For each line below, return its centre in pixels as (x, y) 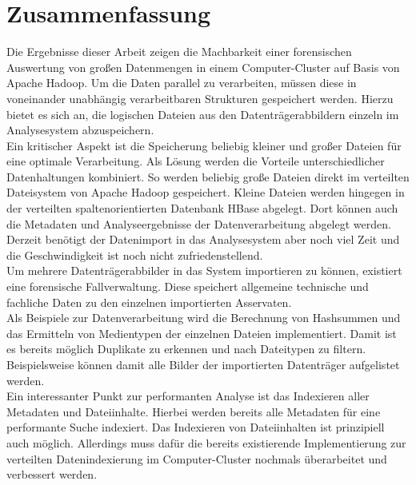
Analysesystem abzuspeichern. (80, 130)
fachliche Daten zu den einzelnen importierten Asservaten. (149, 302)
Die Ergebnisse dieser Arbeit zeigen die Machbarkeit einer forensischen (179, 52)
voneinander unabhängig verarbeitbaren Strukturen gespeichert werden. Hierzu (200, 98)
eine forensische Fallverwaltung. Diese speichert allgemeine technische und (188, 286)
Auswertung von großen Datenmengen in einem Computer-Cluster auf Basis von (203, 67)
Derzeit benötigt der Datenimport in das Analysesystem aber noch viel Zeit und (203, 239)
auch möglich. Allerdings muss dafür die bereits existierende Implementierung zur (206, 442)
